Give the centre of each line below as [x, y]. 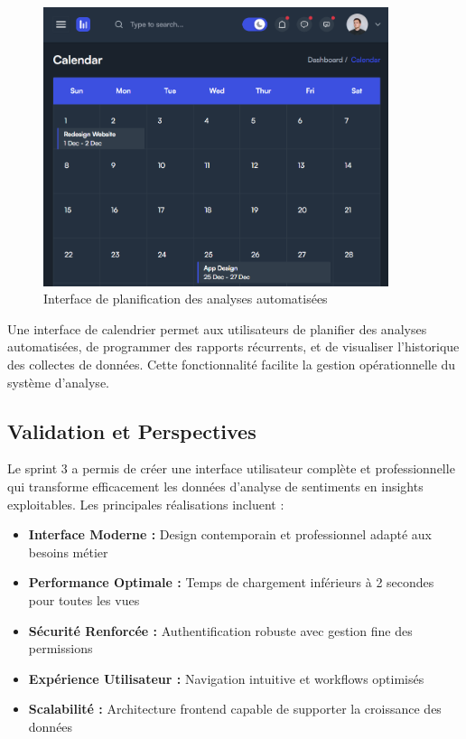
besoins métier [68, 552]
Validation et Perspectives [132, 430]
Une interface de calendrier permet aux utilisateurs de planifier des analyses [217, 328]
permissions [61, 648]
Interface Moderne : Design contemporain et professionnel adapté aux [230, 534]
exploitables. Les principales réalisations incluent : [146, 504]
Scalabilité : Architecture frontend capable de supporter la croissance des [235, 709]
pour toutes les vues [84, 599]
